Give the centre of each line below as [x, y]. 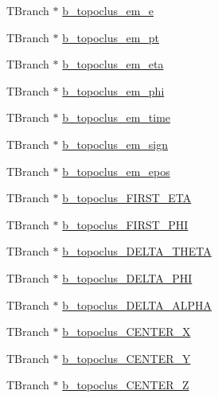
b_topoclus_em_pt [111, 37]
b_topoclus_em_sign [115, 144]
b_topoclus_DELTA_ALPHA [137, 304]
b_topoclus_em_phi [113, 90]
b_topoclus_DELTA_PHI [127, 277]
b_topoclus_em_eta [113, 64]
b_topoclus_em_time [117, 117]
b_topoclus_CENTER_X [127, 332]
